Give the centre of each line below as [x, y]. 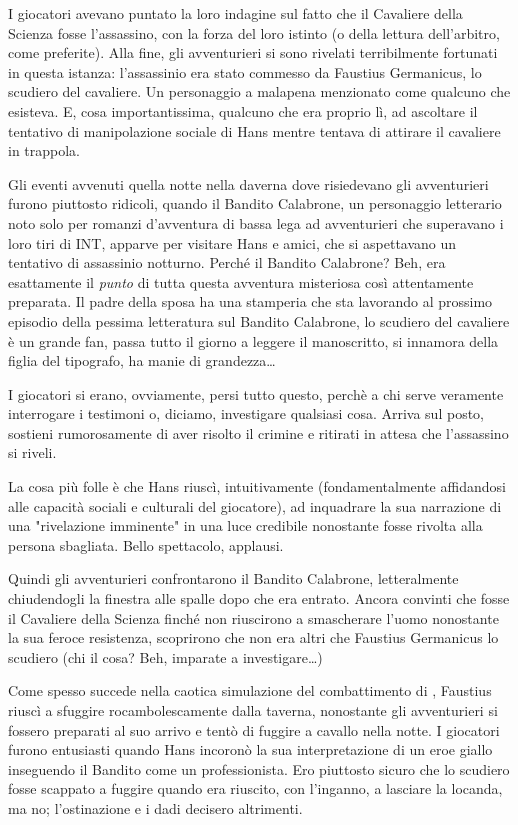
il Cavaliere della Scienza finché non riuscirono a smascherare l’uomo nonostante [253, 617]
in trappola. [44, 150]
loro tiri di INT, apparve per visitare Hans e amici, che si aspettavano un [232, 242]
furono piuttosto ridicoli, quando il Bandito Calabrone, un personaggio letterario [255, 203]
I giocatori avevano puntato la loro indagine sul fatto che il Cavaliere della [235, 13]
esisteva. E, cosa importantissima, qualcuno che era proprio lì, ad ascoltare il [243, 110]
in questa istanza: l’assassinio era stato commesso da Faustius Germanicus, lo [245, 71]
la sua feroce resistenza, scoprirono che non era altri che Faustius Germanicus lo [253, 637]
